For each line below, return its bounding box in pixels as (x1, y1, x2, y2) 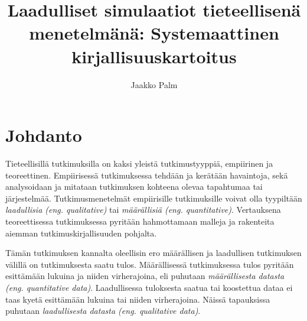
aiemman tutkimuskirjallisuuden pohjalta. (5, 226, 157, 239)
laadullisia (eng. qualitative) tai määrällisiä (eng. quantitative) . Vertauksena (5, 203, 281, 216)
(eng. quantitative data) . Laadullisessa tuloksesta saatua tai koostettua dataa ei (5, 281, 293, 293)
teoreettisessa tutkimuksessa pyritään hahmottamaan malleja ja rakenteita (5, 215, 275, 227)
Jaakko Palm (130, 78, 178, 90)
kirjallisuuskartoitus (71, 44, 237, 68)
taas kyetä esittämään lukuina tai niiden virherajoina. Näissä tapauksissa (5, 293, 270, 305)
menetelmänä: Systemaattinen (29, 21, 279, 45)
